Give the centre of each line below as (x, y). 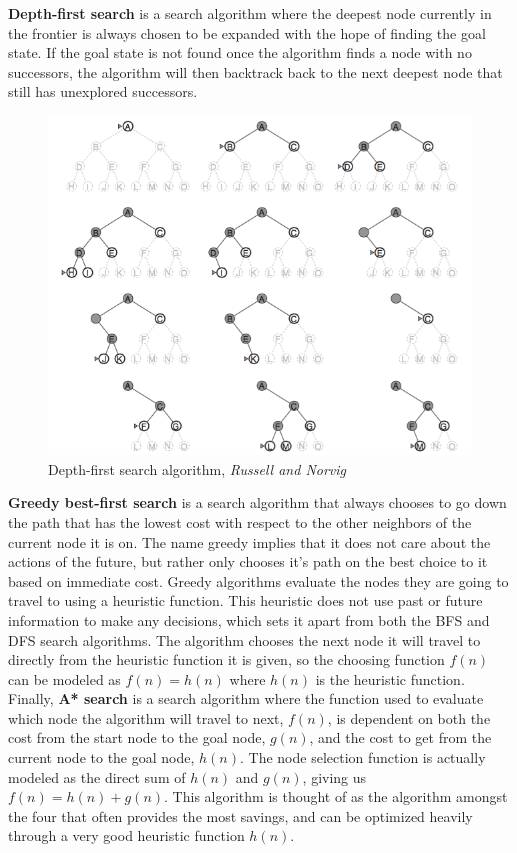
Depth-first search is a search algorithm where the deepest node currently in (250, 13)
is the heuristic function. (390, 678)
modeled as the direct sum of (97, 776)
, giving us (334, 776)
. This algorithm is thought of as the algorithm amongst (336, 796)
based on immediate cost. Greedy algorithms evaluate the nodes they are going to (258, 580)
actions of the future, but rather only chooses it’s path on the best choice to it (248, 561)
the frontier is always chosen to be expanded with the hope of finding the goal (247, 32)
